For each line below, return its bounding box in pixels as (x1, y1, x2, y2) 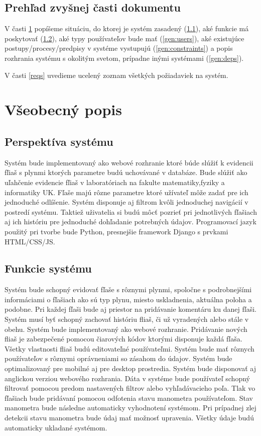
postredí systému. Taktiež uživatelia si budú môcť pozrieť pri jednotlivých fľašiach (5, 206, 257, 217)
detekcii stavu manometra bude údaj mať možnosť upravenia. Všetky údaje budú (5, 412, 254, 423)
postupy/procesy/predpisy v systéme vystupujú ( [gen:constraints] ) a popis (5, 43, 233, 53)
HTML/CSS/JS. (5, 236, 55, 246)
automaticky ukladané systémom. (5, 422, 107, 432)
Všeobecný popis (5, 99, 122, 120)
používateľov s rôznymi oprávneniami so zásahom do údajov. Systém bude (5, 353, 232, 364)
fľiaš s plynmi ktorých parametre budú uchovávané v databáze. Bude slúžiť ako (5, 167, 247, 178)
